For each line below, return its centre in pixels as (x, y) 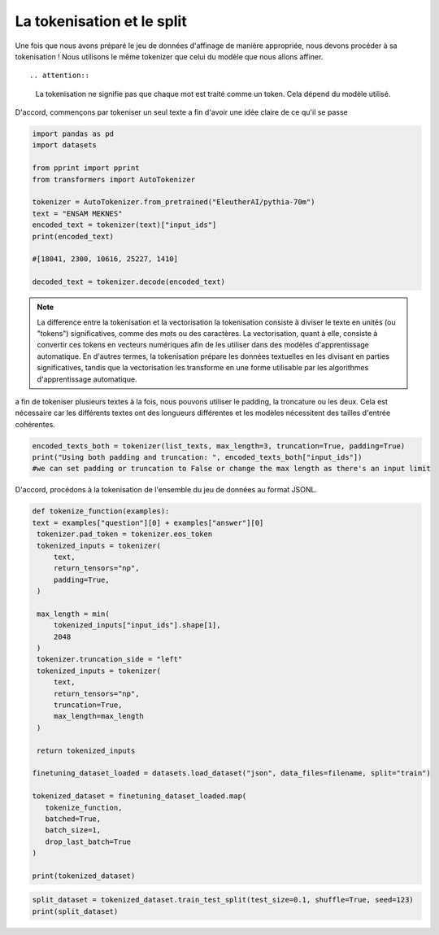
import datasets (65, 145)
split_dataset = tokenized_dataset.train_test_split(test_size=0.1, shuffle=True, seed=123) (223, 900)
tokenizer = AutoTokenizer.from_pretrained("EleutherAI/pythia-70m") (174, 202)
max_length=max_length (98, 717)
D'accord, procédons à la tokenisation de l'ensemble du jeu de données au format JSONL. (166, 490)
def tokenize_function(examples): (101, 511)
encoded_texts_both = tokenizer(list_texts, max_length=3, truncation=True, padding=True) (219, 446)
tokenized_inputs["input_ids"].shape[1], (137, 625)
